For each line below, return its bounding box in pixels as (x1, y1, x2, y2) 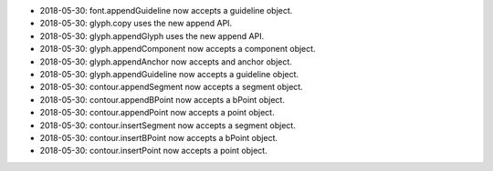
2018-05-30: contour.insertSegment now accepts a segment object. (39, 119, 296, 131)
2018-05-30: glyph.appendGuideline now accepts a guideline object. (39, 68, 299, 79)
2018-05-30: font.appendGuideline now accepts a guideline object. (39, 5, 293, 15)
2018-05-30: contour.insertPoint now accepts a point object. (39, 146, 268, 156)
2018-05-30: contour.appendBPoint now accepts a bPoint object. (39, 94, 285, 105)
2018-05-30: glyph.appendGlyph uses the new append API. (39, 30, 265, 41)
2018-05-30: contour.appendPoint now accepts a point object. (39, 107, 275, 118)
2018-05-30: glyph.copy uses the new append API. (39, 18, 233, 29)
